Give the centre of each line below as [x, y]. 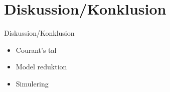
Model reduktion [41, 67]
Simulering [32, 83]
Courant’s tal [36, 50]
